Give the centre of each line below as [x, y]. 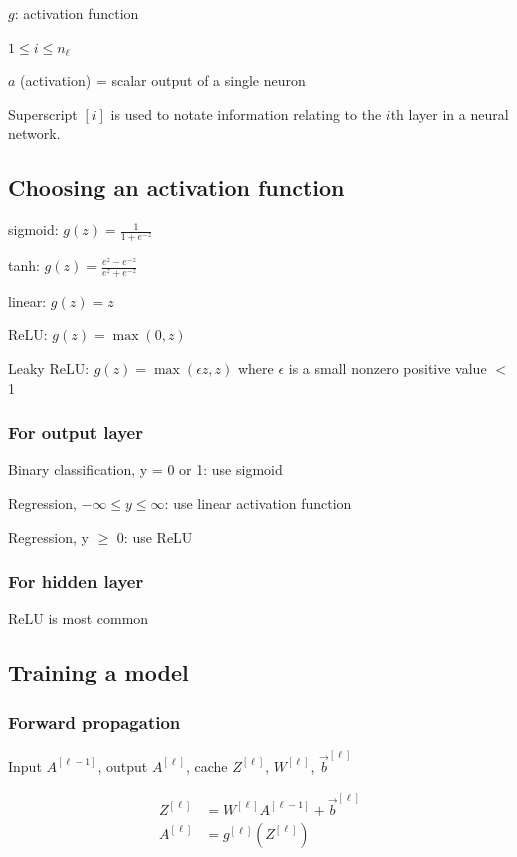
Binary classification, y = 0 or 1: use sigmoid [145, 469]
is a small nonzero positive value [387, 368]
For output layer [75, 432]
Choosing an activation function [176, 187]
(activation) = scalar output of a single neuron [163, 80]
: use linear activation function [258, 503]
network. [34, 133]
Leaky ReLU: [49, 368]
